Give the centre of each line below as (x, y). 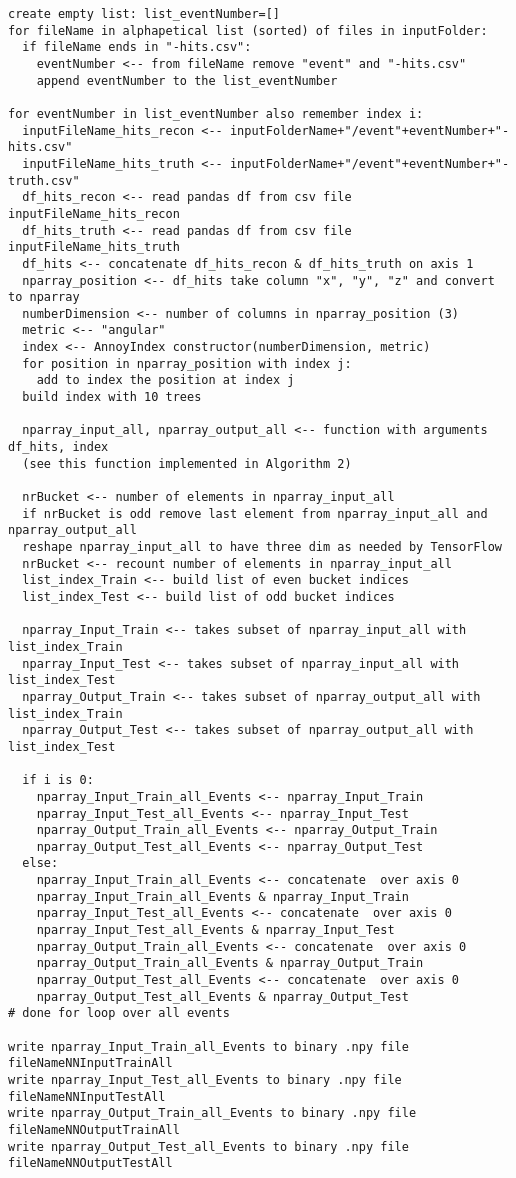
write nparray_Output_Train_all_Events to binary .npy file (212, 1113)
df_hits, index (58, 447)
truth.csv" (44, 180)
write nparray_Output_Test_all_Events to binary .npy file (208, 1146)
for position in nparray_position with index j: (187, 363)
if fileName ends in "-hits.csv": (137, 47)
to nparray (44, 297)
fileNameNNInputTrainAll (90, 1063)
